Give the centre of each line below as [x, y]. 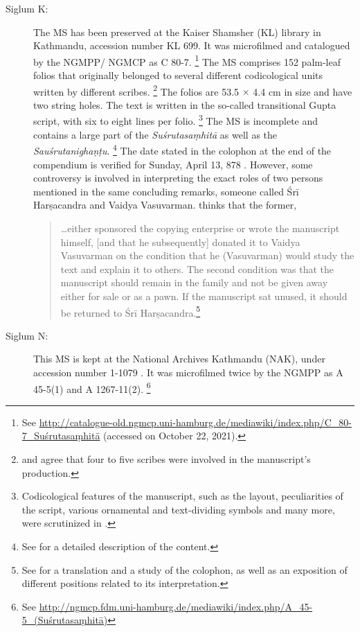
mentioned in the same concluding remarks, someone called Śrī [166, 191]
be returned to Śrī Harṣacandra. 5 [130, 311]
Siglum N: [27, 335]
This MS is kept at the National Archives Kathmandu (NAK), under [179, 359]
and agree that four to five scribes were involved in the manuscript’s [166, 458]
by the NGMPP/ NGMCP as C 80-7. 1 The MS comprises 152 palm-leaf [187, 60]
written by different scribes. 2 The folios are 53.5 [136, 90]
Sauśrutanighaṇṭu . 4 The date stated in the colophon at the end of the [182, 149]
